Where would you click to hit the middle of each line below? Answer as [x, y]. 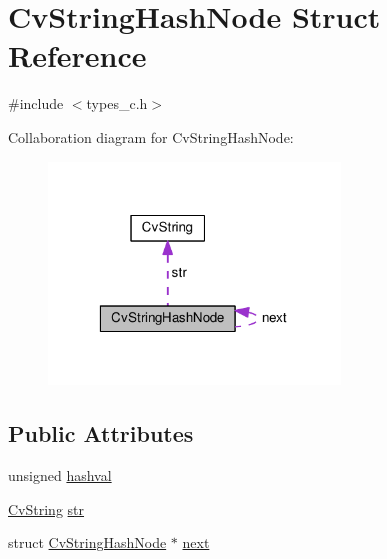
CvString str [46, 508]
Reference [77, 55]
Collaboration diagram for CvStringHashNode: [151, 136]
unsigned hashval [60, 474]
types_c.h [117, 103]
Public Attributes [101, 433]
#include [36, 103]
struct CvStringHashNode [87, 542]
